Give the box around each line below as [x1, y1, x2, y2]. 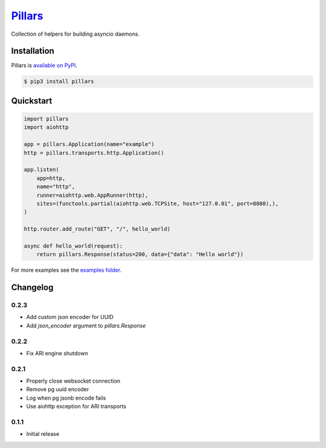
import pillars [24, 116, 69, 122]
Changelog [11, 282, 54, 293]
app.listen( [24, 166, 60, 173]
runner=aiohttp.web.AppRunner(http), [36, 191, 149, 199]
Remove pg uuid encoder [26, 386, 89, 393]
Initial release [26, 430, 60, 438]
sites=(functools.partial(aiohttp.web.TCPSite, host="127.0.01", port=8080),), [36, 200, 279, 207]
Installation [11, 46, 54, 56]
